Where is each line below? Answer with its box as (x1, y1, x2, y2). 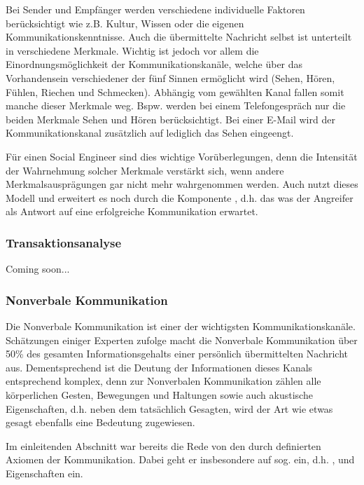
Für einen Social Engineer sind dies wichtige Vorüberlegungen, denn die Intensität (6, 149, 358, 163)
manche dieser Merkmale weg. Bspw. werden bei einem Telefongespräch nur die (6, 98, 346, 113)
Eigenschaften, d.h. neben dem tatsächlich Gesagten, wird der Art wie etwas (6, 401, 333, 416)
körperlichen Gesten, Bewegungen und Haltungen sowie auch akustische (6, 387, 313, 402)
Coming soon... (6, 261, 70, 276)
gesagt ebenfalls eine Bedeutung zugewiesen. (6, 415, 195, 430)
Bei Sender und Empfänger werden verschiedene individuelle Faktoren (6, 2, 305, 16)
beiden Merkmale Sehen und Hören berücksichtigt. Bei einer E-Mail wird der (6, 111, 335, 126)
